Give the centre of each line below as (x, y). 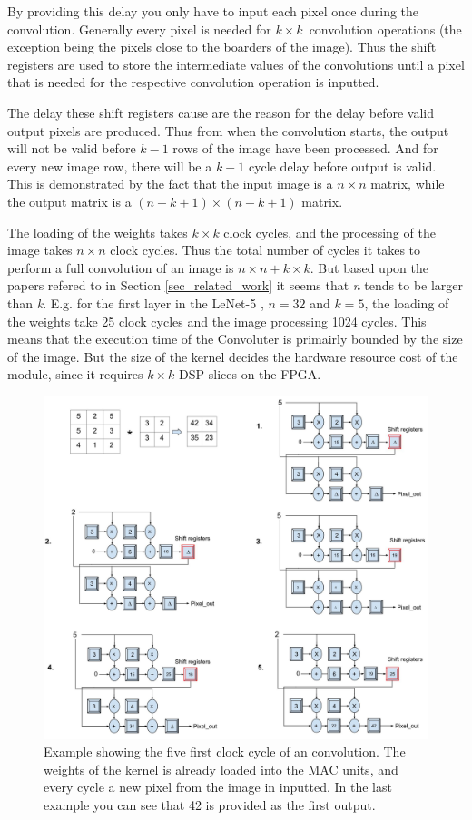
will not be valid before (72, 148)
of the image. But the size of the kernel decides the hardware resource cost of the (233, 356)
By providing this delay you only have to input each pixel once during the (213, 11)
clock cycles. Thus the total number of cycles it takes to (265, 250)
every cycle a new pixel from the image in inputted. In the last (218, 787)
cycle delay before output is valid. (343, 166)
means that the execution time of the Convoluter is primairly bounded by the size (235, 339)
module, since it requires (75, 374)
